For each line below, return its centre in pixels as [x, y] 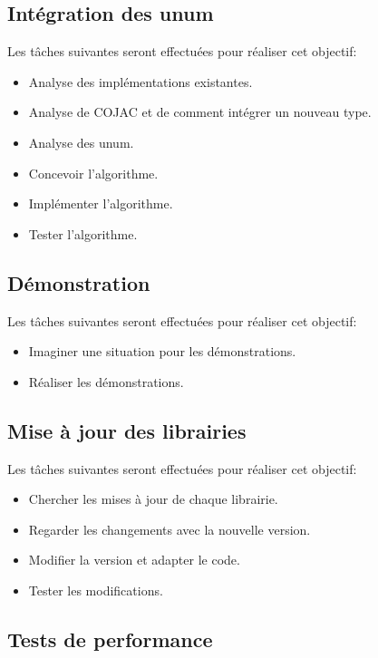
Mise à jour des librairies [127, 430]
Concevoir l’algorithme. [93, 173]
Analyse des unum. [81, 142]
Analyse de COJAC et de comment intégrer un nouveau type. [200, 112]
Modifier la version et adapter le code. [134, 560]
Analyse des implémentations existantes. [141, 81]
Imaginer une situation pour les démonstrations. [162, 351]
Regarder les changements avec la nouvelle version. [170, 529]
